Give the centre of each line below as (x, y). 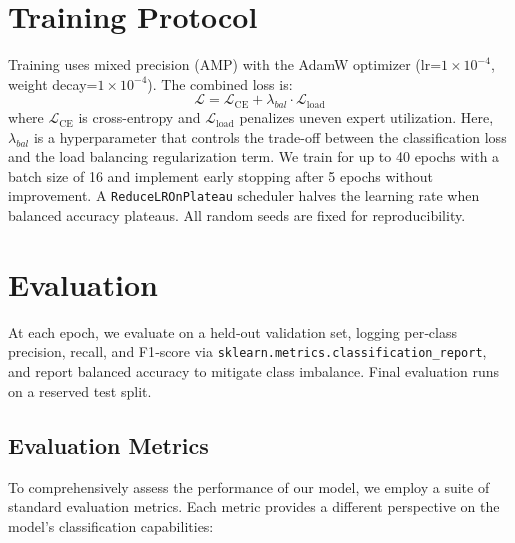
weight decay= (53, 83)
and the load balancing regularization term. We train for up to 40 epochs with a (254, 156)
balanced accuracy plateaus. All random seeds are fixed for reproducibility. (237, 215)
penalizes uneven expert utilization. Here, (366, 117)
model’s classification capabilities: (111, 525)
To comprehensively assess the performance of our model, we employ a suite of (249, 486)
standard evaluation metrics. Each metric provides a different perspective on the (254, 506)
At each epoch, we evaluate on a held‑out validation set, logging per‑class (233, 331)
